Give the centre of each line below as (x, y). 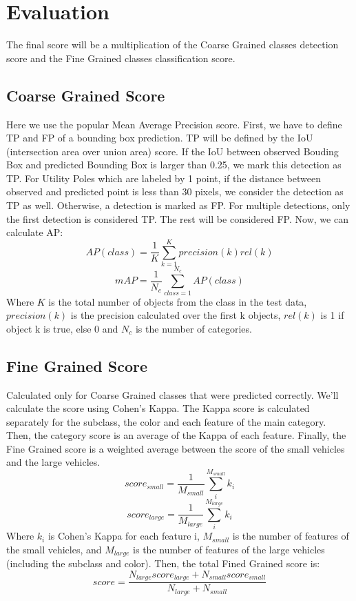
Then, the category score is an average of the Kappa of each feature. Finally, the (176, 435)
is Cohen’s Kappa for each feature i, (124, 536)
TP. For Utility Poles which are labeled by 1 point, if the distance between (164, 178)
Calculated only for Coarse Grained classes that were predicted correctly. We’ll (172, 394)
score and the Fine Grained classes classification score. (121, 58)
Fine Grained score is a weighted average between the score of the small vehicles (176, 448)
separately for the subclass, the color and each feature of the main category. (166, 421)
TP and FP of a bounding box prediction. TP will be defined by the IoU (160, 138)
